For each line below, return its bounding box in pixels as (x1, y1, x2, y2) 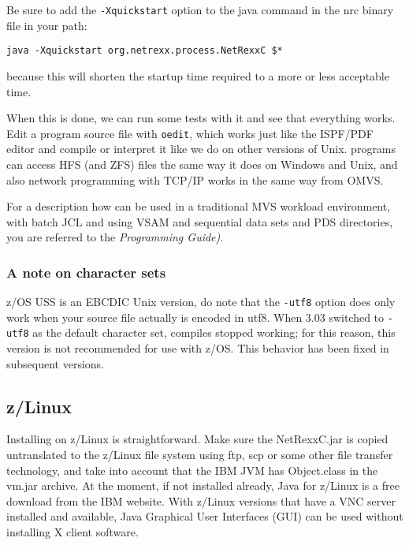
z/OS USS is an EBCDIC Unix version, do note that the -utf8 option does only (6, 293, 396, 310)
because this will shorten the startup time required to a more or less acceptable (6, 67, 389, 84)
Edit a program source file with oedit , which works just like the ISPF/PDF (6, 125, 374, 141)
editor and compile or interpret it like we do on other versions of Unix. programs (6, 140, 396, 157)
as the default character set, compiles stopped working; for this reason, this (32, 324, 396, 341)
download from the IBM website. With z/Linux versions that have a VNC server (6, 492, 396, 509)
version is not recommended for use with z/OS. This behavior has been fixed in (6, 340, 389, 356)
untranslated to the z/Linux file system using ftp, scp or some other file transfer (6, 446, 393, 463)
